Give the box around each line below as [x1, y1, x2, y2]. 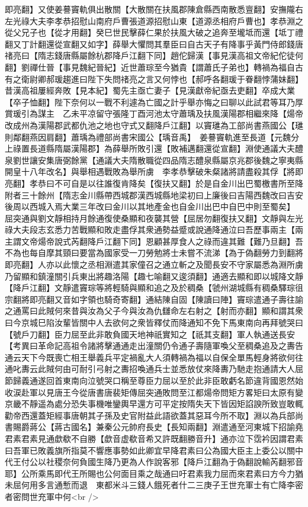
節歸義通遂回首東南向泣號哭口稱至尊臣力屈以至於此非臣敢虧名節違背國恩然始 [5, 374, 303, 386]
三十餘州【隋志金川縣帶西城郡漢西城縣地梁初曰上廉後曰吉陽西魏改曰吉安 [21, 188, 303, 201]
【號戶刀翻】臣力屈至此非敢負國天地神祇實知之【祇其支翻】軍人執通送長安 [5, 328, 295, 340]
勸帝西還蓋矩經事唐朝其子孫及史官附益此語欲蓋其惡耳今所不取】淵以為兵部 [5, 409, 295, 421]
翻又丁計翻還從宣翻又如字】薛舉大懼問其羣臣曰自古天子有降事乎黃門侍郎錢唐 [5, 37, 303, 50]
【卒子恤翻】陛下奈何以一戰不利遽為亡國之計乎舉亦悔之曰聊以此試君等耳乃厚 [5, 95, 303, 108]
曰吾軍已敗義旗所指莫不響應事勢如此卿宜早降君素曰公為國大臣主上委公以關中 [5, 444, 303, 456]
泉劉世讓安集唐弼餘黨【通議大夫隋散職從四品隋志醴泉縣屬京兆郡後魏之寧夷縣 [5, 153, 303, 166]
